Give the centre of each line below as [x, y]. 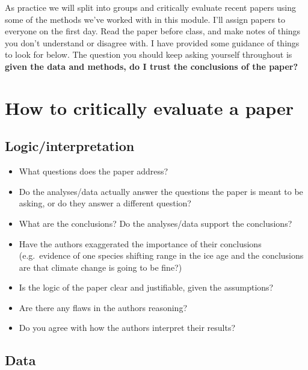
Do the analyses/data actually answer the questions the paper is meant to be [161, 191]
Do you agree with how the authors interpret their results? [127, 328]
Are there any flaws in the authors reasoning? [103, 307]
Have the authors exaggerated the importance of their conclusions [140, 243]
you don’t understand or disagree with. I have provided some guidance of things [152, 42]
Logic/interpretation [70, 146]
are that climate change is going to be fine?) [100, 267]
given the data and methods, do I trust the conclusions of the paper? [152, 66]
